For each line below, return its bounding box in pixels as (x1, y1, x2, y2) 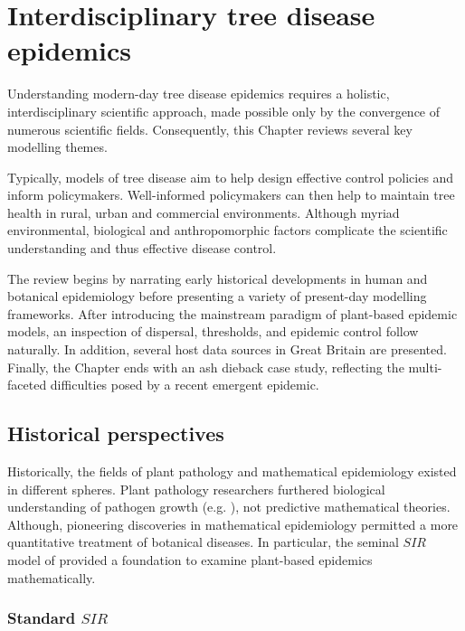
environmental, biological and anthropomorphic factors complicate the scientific (7, 221, 448, 240)
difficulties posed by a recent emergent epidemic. (50, 375, 319, 394)
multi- (408, 357, 442, 376)
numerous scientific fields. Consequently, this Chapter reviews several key (7, 119, 413, 138)
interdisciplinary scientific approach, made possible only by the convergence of (7, 101, 441, 120)
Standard (7, 607, 76, 629)
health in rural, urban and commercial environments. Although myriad (7, 202, 400, 221)
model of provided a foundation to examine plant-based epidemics (7, 550, 373, 569)
